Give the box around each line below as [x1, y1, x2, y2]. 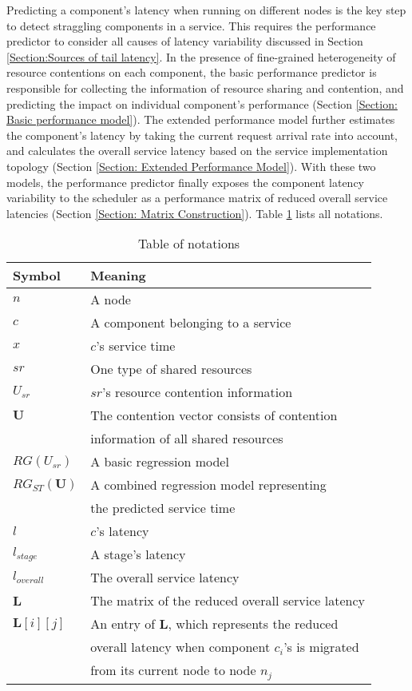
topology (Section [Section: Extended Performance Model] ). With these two [6, 157, 376, 174]
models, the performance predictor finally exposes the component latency [6, 173, 364, 190]
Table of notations [137, 234, 240, 253]
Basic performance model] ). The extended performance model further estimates [6, 111, 395, 128]
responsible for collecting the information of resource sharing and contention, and [6, 79, 404, 96]
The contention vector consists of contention [90, 406, 338, 425]
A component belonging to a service [90, 313, 291, 332]
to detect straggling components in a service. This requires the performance [6, 17, 376, 34]
